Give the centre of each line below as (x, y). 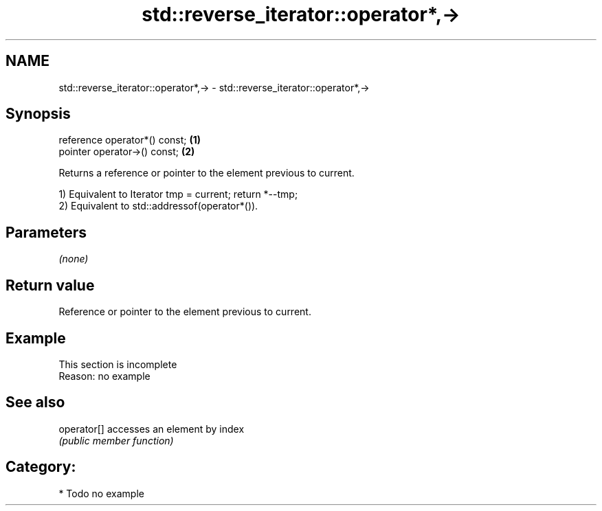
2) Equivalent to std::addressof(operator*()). (158, 206)
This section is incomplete (118, 364)
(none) (74, 259)
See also (35, 402)
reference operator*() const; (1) (130, 140)
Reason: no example (104, 376)
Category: (41, 467)
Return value (50, 285)
